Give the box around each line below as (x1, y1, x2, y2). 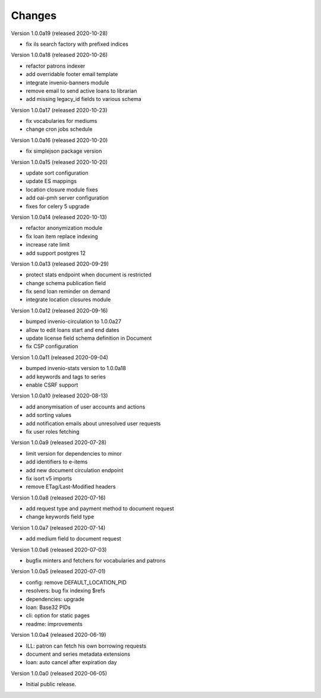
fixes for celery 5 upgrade (26, 203, 90, 210)
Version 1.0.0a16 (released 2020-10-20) (11, 137, 108, 144)
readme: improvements (26, 620, 83, 627)
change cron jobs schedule (26, 125, 93, 133)
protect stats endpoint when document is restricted (26, 271, 152, 279)
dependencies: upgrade (26, 595, 84, 602)
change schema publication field (26, 279, 106, 286)
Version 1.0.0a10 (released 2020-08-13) (11, 392, 108, 399)
